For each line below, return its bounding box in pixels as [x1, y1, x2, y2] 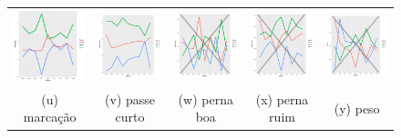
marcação [23, 107, 77, 126]
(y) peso [334, 98, 380, 117]
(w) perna [178, 89, 233, 108]
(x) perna [255, 89, 309, 108]
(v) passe [105, 89, 156, 108]
